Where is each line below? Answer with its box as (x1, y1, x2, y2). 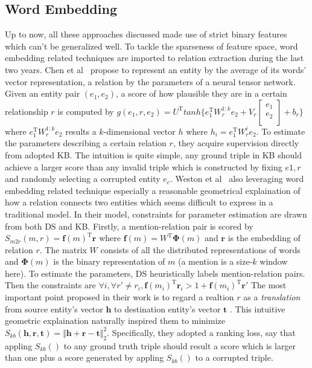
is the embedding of (228, 231, 301, 244)
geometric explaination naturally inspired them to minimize (5, 314, 225, 327)
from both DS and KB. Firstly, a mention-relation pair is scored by (5, 219, 253, 232)
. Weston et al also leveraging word (170, 172, 304, 185)
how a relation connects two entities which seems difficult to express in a (5, 196, 273, 208)
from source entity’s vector (5, 302, 103, 315)
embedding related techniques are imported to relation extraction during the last (5, 51, 304, 64)
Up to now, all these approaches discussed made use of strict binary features (5, 28, 287, 40)
